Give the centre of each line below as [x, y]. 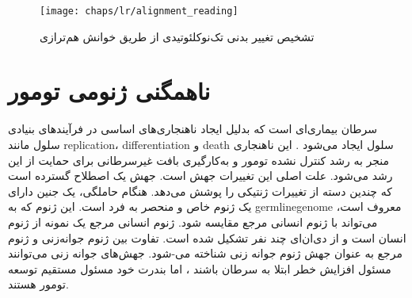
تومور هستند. [38, 284]
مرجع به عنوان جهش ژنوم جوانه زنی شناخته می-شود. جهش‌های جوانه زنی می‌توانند [205, 253]
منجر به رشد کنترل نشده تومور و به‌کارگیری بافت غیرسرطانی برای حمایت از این [198, 160]
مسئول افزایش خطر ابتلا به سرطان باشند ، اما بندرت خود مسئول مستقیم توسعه [200, 268]
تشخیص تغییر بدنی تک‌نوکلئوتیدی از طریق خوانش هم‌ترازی [177, 36]
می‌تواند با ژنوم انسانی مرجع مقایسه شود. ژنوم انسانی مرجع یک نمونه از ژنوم [193, 222]
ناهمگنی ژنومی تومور [109, 91]
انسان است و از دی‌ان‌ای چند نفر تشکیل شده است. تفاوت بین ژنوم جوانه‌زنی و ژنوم [207, 237]
